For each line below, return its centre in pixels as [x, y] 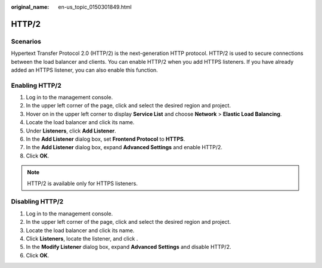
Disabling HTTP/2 [37, 202]
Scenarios [26, 41]
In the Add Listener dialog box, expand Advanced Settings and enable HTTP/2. [124, 147]
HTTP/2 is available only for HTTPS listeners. [83, 183]
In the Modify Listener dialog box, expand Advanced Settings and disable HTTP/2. [129, 247]
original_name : [30, 7]
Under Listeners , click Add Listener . [71, 131]
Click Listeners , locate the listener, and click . [82, 238]
